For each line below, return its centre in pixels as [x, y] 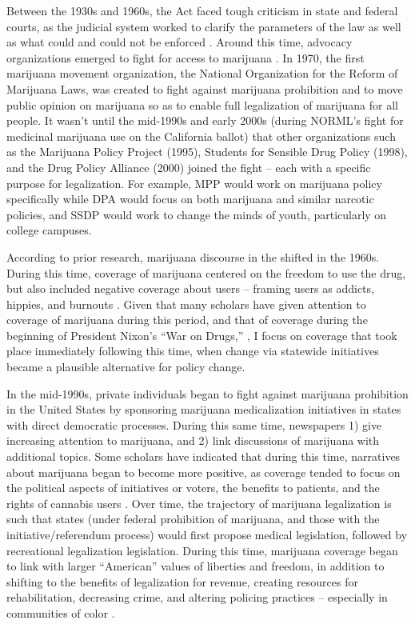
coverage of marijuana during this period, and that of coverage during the [187, 320]
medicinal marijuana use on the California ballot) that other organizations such [201, 136]
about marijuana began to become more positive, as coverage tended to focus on [204, 472]
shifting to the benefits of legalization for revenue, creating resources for [182, 581]
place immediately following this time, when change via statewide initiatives [193, 351]
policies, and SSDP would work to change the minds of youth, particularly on [197, 214]
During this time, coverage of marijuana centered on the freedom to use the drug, [206, 272]
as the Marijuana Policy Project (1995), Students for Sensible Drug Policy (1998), [207, 152]
